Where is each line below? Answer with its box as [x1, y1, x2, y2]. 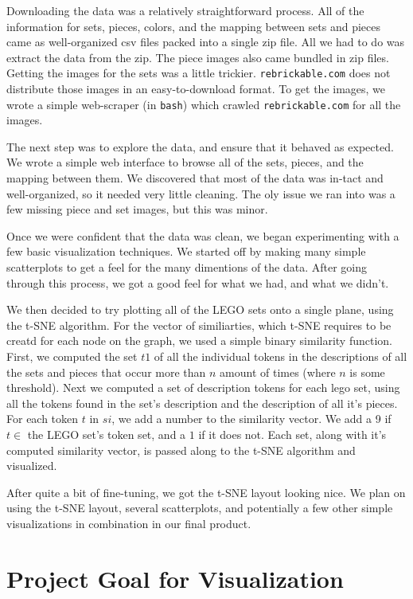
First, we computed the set [6, 348, 138, 364]
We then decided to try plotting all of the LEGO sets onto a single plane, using [6, 301, 394, 318]
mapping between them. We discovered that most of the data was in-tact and [6, 170, 384, 186]
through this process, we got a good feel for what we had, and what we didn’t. [6, 274, 389, 291]
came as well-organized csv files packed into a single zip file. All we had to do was [6, 33, 405, 50]
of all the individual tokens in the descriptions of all [154, 348, 407, 364]
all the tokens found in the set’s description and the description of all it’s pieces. [6, 394, 398, 411]
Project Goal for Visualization [6, 562, 344, 594]
